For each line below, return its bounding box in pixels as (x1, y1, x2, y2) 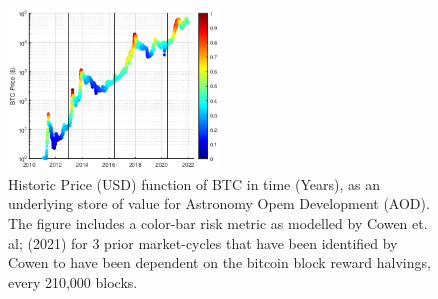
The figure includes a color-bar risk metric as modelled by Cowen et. (8, 213, 428, 234)
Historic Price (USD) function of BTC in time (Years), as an (8, 173, 380, 194)
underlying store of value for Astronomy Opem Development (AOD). (8, 193, 430, 214)
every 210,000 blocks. (8, 271, 138, 292)
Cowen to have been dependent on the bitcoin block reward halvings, (8, 252, 431, 273)
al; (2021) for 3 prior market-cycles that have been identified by (8, 232, 398, 253)
